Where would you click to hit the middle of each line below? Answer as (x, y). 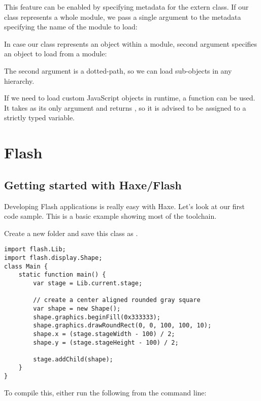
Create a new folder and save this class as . (71, 233)
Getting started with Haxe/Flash (93, 185)
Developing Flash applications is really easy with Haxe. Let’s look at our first (125, 206)
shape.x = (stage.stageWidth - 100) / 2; (104, 334)
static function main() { (62, 275)
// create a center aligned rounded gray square (117, 300)
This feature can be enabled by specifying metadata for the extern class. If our (126, 7)
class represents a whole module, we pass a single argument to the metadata (123, 16)
